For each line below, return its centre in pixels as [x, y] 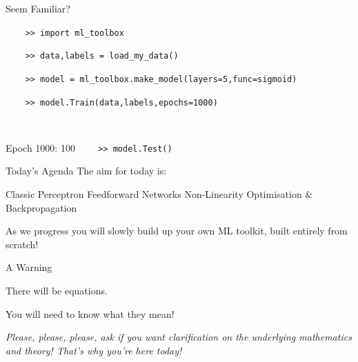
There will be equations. [57, 291]
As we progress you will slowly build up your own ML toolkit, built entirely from [177, 231]
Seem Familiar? [38, 8]
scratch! [22, 244]
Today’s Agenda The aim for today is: [86, 171]
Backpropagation [41, 207]
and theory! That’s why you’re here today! [94, 350]
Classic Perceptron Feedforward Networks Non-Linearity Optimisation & [159, 194]
